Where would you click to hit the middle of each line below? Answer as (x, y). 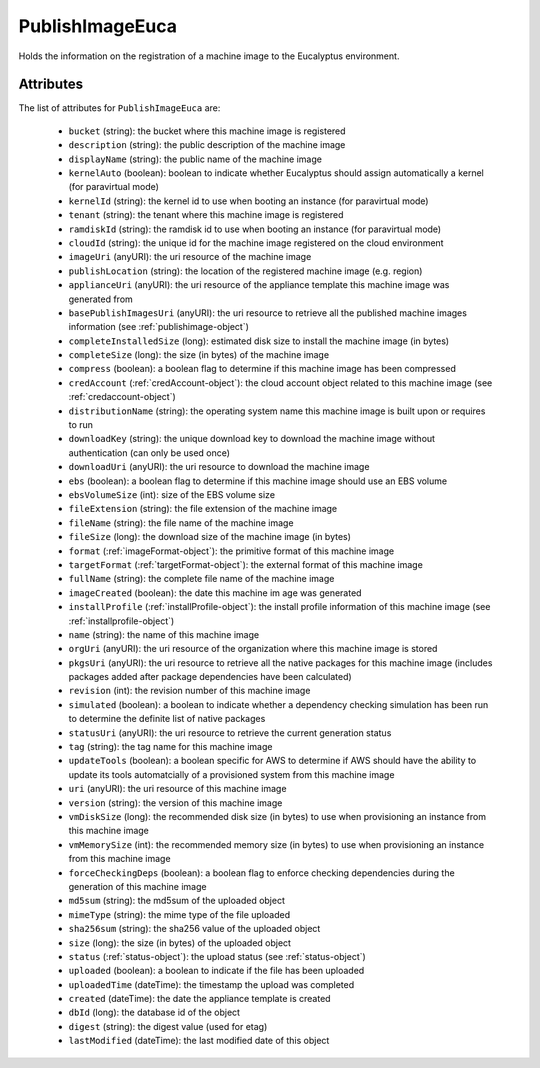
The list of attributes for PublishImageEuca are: (119, 108)
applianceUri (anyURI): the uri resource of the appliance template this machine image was (259, 285)
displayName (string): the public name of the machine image (195, 159)
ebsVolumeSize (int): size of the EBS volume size (171, 494)
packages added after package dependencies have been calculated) (210, 677)
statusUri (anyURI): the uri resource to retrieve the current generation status (230, 732)
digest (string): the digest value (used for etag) (168, 1026)
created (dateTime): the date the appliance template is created (199, 999)
